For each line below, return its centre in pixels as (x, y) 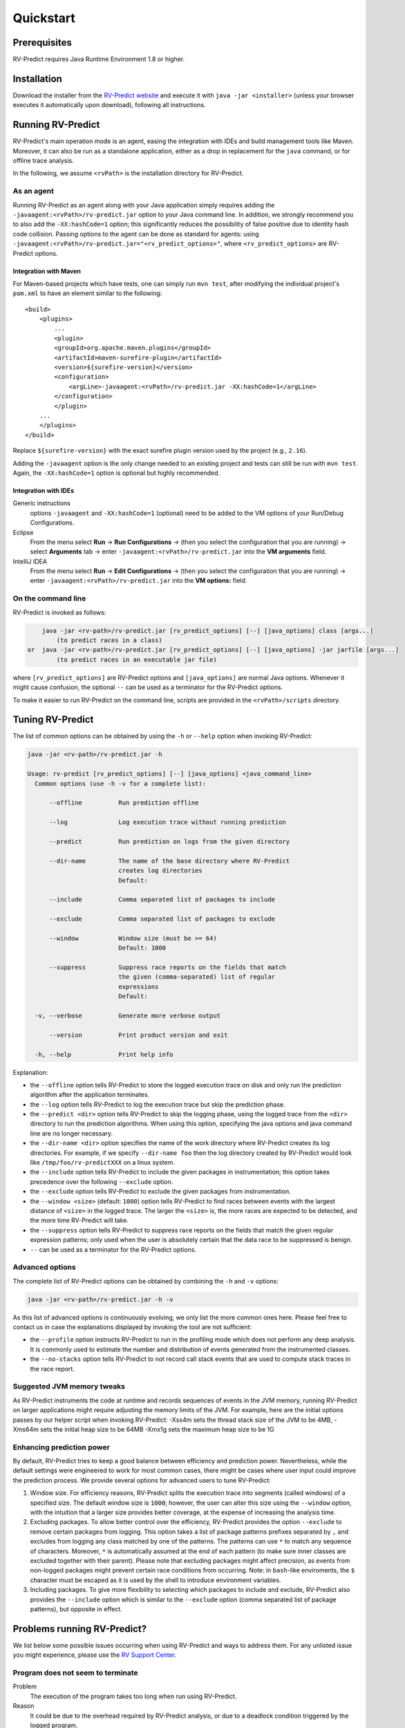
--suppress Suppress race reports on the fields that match (168, 967)
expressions (139, 986)
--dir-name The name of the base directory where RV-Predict (170, 861)
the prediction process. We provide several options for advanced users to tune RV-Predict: (142, 1480)
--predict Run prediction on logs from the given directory (170, 841)
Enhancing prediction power (61, 1447)
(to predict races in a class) (109, 640)
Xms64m (26, 1429)
